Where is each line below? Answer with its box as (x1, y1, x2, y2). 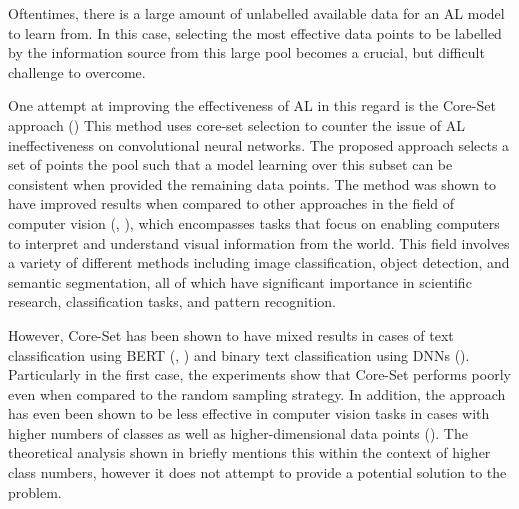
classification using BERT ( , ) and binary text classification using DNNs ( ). (8, 344, 470, 365)
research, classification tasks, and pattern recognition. (8, 291, 336, 312)
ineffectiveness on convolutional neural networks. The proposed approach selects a (8, 134, 510, 155)
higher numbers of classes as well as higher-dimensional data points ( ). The (8, 422, 468, 443)
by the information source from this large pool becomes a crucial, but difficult (8, 42, 485, 63)
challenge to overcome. (8, 61, 146, 82)
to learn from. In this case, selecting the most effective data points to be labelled (8, 22, 502, 43)
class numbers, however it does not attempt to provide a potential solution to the (8, 462, 507, 483)
